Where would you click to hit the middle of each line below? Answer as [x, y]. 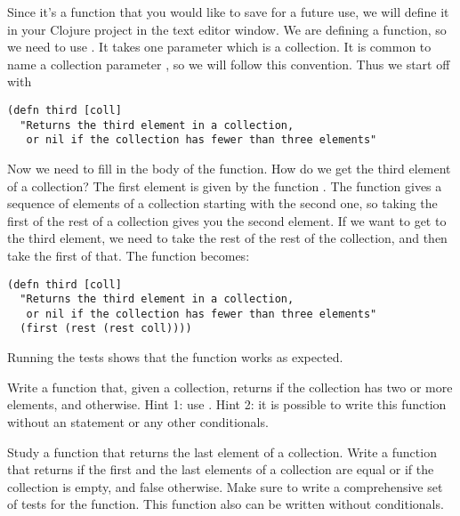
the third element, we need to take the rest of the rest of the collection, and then [227, 238]
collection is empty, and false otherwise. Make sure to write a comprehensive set [225, 486]
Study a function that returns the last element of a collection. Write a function [222, 451]
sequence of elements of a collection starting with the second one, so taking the [222, 203]
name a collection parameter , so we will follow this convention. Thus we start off [229, 64]
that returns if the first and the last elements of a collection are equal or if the [221, 469]
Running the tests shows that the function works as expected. [175, 357]
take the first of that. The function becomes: [129, 255]
